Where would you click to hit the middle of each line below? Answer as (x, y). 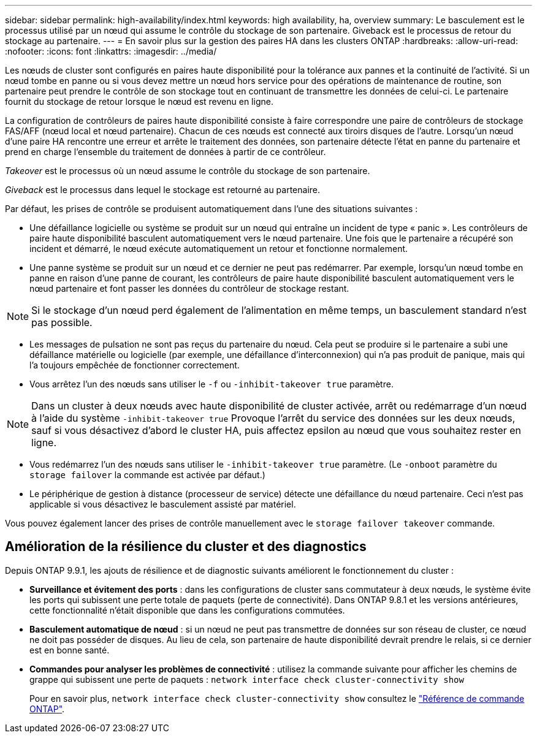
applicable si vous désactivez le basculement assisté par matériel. (163, 504)
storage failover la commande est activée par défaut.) (147, 475)
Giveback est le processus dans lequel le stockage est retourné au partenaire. (163, 190)
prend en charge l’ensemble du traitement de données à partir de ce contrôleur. (166, 152)
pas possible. (62, 322)
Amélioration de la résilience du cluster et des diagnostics (186, 547)
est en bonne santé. (70, 650)
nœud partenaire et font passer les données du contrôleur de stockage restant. (189, 288)
